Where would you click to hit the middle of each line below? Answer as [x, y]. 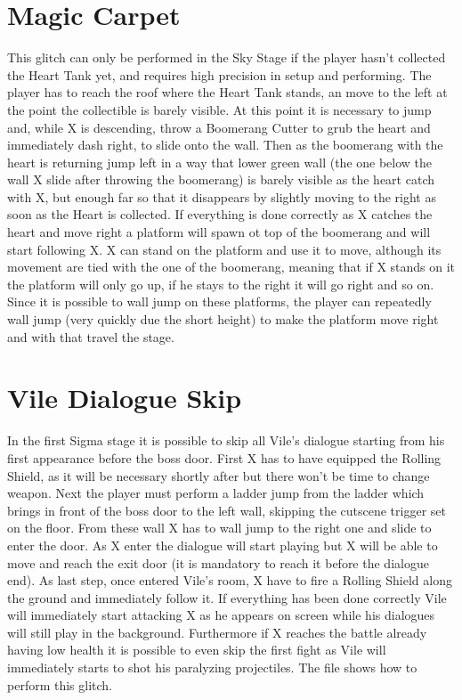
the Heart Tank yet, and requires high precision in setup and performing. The [219, 74]
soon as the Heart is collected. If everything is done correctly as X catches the [220, 214]
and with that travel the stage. [91, 336]
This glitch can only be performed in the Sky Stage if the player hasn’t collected [227, 57]
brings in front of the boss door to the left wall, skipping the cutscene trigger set [227, 510]
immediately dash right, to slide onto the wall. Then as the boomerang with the [225, 145]
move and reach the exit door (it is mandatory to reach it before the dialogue [218, 562]
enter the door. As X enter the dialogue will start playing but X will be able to [223, 545]
